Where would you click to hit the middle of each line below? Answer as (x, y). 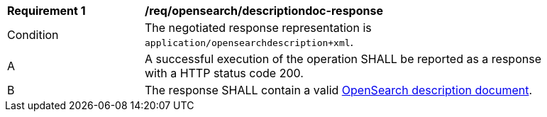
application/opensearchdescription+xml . (249, 42)
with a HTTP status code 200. (224, 73)
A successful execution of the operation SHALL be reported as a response (343, 59)
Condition (33, 35)
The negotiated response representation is (258, 28)
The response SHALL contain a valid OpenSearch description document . (339, 90)
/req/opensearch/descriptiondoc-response (264, 11)
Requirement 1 (46, 11)
